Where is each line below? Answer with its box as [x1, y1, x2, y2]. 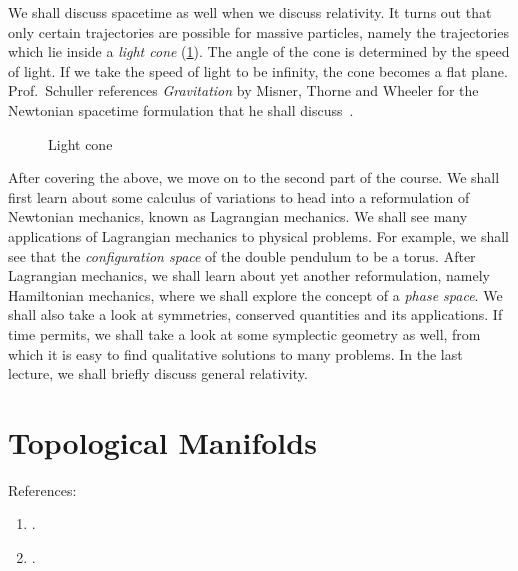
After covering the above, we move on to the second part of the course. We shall [8, 167, 500, 188]
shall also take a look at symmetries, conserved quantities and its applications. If [8, 304, 503, 325]
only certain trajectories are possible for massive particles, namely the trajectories [8, 21, 509, 42]
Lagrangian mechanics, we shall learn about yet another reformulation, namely [8, 265, 491, 286]
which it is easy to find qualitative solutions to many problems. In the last [8, 343, 463, 364]
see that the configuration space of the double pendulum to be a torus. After [8, 245, 476, 266]
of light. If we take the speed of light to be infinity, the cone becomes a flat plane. [8, 60, 508, 81]
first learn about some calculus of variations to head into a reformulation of [8, 186, 470, 207]
